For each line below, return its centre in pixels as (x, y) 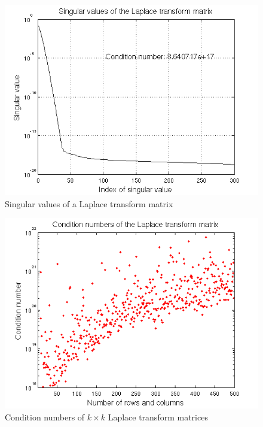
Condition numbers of (45, 417)
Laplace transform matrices (158, 417)
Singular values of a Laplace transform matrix (89, 203)
